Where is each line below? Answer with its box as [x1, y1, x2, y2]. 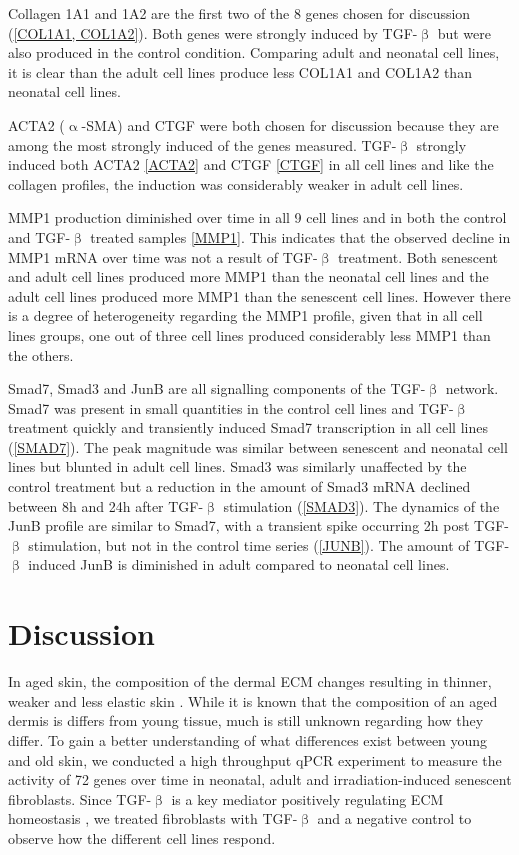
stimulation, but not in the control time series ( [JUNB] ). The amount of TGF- [28, 534, 510, 555]
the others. [8, 344, 74, 365]
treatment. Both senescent [337, 246, 499, 267]
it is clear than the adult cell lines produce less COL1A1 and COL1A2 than [8, 61, 472, 82]
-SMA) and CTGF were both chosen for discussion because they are [81, 114, 499, 135]
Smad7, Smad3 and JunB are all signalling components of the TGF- [8, 378, 426, 399]
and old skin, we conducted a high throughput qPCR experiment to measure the [8, 749, 502, 770]
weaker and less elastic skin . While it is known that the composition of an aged [8, 690, 498, 711]
